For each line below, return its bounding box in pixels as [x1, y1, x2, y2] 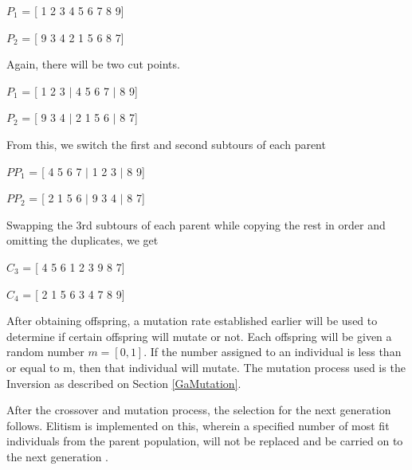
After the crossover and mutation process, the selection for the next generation [6, 401, 391, 418]
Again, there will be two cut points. [6, 56, 180, 72]
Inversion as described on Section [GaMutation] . [6, 374, 241, 391]
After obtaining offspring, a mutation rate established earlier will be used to [6, 312, 378, 329]
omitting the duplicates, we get [6, 232, 159, 249]
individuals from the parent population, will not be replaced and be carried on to [6, 433, 403, 449]
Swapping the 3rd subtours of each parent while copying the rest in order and [6, 216, 386, 233]
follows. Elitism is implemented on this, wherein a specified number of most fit [6, 417, 390, 433]
